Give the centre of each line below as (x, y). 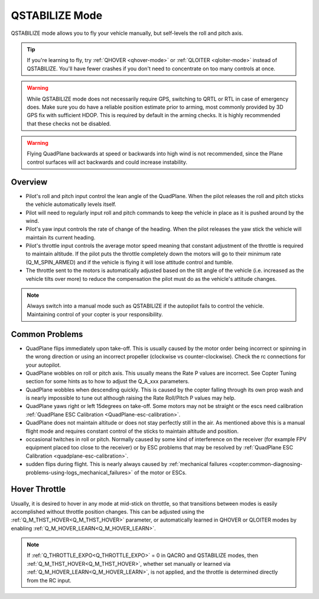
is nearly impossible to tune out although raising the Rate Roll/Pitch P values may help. (131, 398)
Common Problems (47, 334)
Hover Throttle (38, 489)
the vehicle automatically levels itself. (71, 205)
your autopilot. (43, 365)
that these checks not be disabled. (69, 124)
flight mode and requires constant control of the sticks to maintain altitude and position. (132, 431)
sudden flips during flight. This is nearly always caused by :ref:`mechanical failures (126, 464)
